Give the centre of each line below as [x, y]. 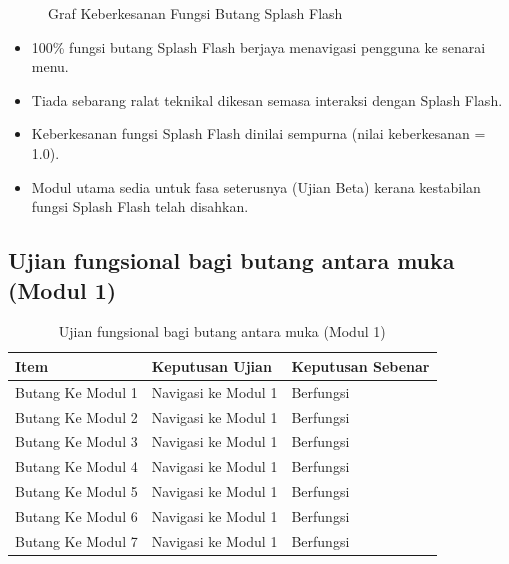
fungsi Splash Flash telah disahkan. [140, 206]
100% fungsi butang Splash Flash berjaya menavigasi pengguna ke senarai [258, 46]
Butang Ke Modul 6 [76, 516]
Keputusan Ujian [211, 365]
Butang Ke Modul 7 [76, 540]
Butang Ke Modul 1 [76, 391]
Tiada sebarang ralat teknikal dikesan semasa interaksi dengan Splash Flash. [267, 99]
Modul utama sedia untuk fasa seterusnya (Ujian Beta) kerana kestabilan [256, 186]
